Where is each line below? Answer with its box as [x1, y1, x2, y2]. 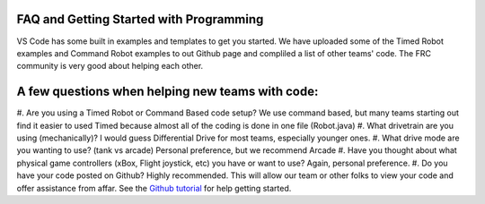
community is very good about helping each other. [16, 61, 204, 72]
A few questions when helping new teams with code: [16, 84, 319, 99]
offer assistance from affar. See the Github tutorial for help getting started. [16, 183, 292, 193]
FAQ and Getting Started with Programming [16, 12, 264, 27]
